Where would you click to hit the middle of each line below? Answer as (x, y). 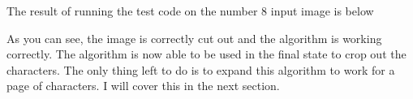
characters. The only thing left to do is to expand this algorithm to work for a (201, 69)
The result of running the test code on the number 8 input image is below (190, 11)
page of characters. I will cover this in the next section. (143, 86)
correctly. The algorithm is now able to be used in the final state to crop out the (206, 54)
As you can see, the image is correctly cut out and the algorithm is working (194, 38)
